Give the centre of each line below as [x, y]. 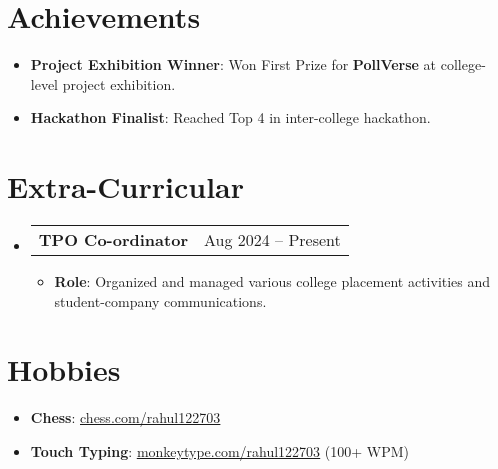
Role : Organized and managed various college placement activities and [272, 281]
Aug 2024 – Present [272, 240]
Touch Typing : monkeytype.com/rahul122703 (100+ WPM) [219, 450]
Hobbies [64, 369]
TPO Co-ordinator [113, 240]
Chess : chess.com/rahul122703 [125, 417]
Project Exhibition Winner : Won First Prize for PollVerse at [233, 64]
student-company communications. [160, 300]
